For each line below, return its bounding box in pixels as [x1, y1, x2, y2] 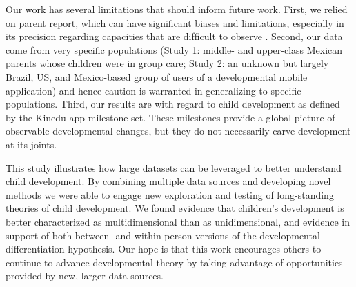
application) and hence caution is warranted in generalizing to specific [6, 83, 301, 97]
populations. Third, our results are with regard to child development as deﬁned [6, 97, 340, 111]
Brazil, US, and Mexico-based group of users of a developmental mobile [6, 69, 308, 83]
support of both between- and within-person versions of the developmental [6, 228, 320, 242]
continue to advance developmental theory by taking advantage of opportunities [6, 255, 343, 269]
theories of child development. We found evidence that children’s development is [6, 201, 344, 215]
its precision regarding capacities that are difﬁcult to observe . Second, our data [6, 29, 343, 43]
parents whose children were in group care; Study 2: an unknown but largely [6, 56, 329, 70]
